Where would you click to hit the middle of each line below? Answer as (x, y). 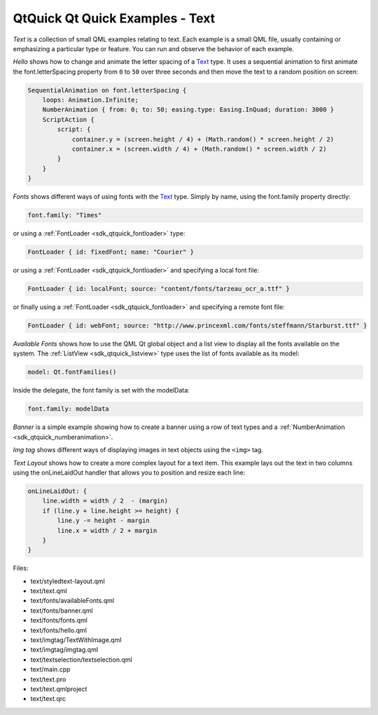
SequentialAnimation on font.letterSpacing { (107, 90)
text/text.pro (48, 679)
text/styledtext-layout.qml (68, 581)
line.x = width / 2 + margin (107, 530)
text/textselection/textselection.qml (81, 660)
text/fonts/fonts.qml (59, 620)
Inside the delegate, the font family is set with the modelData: (101, 390)
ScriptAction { (68, 120)
